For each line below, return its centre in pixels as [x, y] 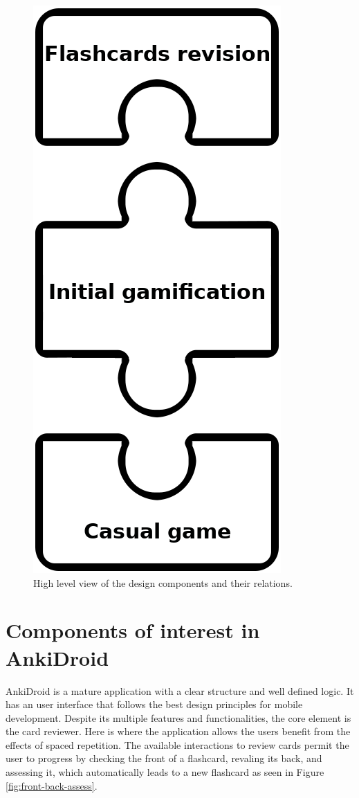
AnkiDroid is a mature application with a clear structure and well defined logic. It [180, 690]
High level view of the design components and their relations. [163, 582]
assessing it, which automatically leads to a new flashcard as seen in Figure [165, 772]
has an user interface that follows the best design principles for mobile [154, 704]
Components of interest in [133, 630]
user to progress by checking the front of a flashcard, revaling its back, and [164, 758]
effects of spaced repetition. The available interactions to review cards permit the [177, 744]
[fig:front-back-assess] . [52, 785]
